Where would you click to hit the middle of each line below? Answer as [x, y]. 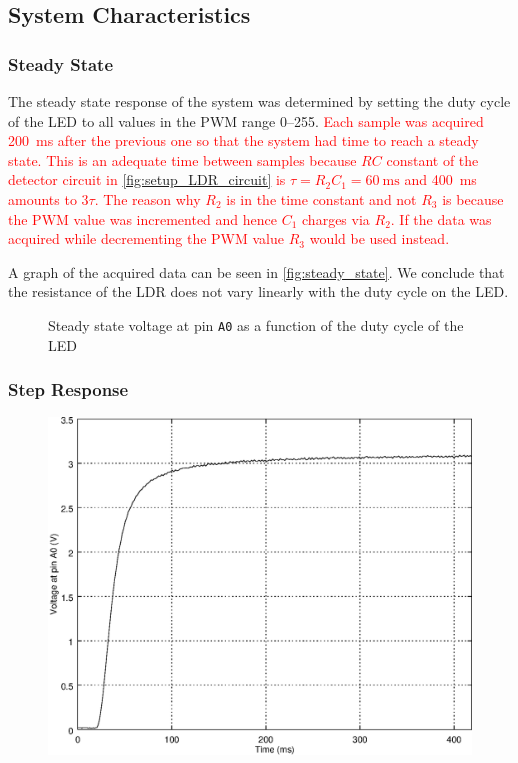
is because [473, 198]
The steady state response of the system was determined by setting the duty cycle [259, 101]
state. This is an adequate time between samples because [182, 159]
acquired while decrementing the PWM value [146, 238]
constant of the [432, 159]
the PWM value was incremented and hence [143, 218]
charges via [336, 218]
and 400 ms [440, 179]
